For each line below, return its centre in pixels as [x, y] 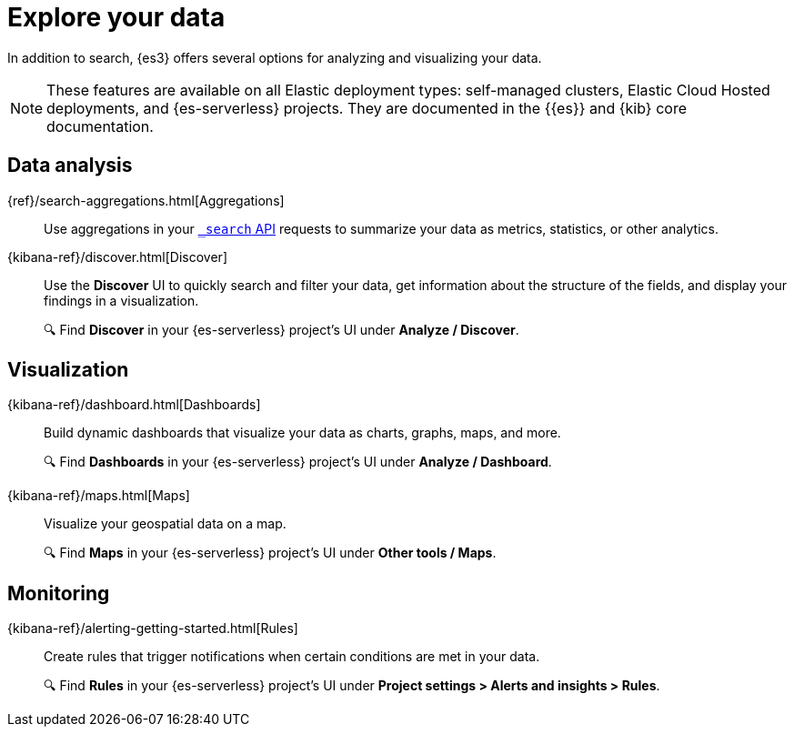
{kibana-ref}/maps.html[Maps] [99, 496]
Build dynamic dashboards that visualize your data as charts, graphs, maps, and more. [302, 433]
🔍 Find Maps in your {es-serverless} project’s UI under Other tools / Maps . [270, 553]
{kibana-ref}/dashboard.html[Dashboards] [134, 405]
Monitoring [59, 593]
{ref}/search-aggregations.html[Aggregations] [146, 200]
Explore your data [116, 17]
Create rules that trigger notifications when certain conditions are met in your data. [292, 657]
